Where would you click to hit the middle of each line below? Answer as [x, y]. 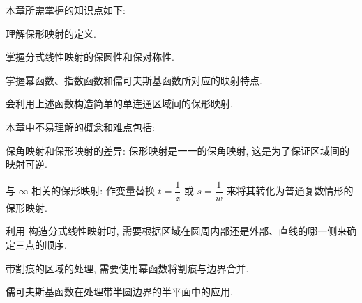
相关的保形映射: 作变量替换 [93, 191]
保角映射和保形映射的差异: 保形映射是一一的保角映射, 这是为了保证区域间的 [178, 150]
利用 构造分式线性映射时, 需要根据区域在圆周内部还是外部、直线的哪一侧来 [176, 231]
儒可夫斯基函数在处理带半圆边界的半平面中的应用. [119, 292]
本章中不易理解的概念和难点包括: [80, 126]
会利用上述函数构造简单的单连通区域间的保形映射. [119, 103]
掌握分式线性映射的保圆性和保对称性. [90, 57]
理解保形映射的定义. [51, 33]
